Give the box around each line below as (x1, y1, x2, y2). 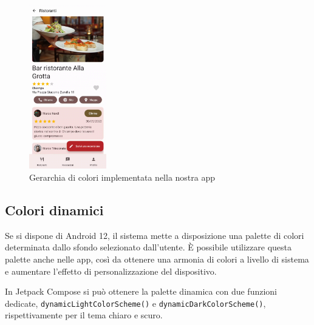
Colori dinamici (5, 201, 104, 219)
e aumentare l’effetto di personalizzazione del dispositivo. (5, 264, 217, 277)
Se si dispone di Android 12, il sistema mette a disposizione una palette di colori (5, 229, 304, 241)
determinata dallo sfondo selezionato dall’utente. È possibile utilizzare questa (5, 241, 292, 253)
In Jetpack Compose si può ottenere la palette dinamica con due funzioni (5, 285, 277, 298)
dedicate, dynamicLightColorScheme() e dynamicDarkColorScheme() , (5, 297, 266, 309)
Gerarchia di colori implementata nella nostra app (29, 171, 216, 184)
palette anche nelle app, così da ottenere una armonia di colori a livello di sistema (5, 253, 309, 266)
